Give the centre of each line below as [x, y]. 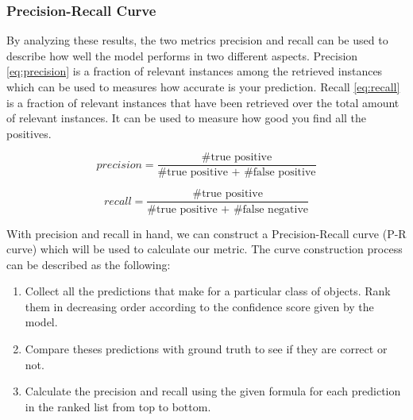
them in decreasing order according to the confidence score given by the [199, 306]
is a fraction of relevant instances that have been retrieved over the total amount [203, 102]
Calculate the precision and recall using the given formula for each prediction [213, 391]
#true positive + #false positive [237, 173]
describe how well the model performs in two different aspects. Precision [182, 55]
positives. [29, 133]
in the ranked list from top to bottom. [118, 406]
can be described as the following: [89, 264]
